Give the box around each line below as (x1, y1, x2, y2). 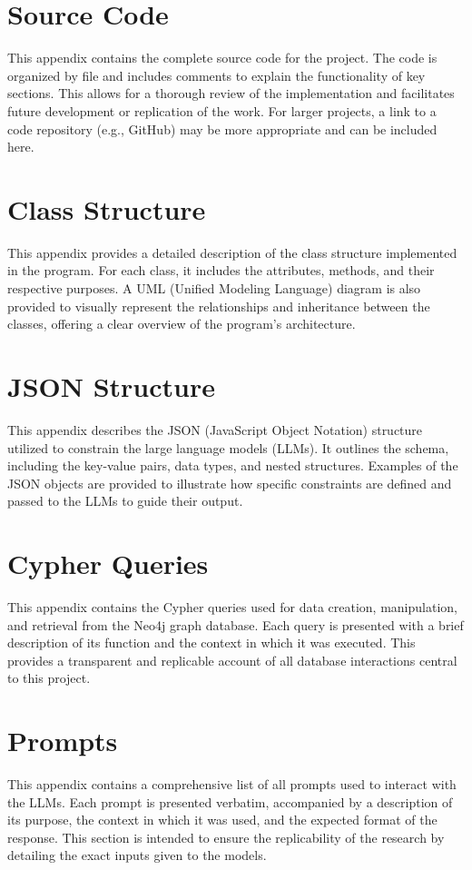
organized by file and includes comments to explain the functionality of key (7, 65, 426, 84)
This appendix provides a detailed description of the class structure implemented (7, 242, 457, 262)
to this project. (7, 668, 91, 687)
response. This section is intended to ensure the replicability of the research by (7, 827, 445, 846)
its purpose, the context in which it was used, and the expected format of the (7, 810, 438, 829)
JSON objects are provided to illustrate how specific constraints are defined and (7, 473, 452, 492)
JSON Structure (7, 367, 215, 404)
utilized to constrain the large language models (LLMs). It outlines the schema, (7, 438, 449, 457)
